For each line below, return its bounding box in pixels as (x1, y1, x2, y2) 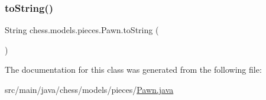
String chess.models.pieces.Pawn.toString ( (5, 24, 159, 36)
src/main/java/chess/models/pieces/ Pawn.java (5, 83, 174, 95)
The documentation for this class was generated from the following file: (5, 63, 262, 76)
